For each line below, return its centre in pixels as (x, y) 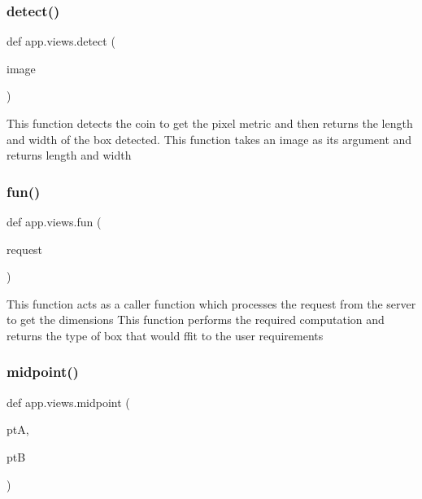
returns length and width (69, 155)
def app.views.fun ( (54, 221)
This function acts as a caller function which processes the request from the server (211, 303)
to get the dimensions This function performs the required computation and (196, 320)
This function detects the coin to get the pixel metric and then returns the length (210, 123)
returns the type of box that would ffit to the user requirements (165, 335)
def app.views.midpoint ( (68, 402)
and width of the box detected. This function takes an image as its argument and (209, 139)
